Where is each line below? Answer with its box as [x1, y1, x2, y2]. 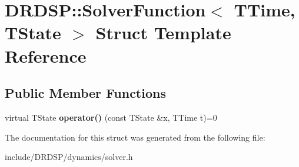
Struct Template [95, 21, 231, 45]
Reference [5, 43, 87, 67]
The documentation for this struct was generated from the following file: [5, 131, 265, 143]
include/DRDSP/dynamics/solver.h [5, 151, 133, 163]
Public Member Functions [5, 84, 166, 102]
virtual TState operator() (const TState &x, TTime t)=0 [5, 111, 217, 123]
